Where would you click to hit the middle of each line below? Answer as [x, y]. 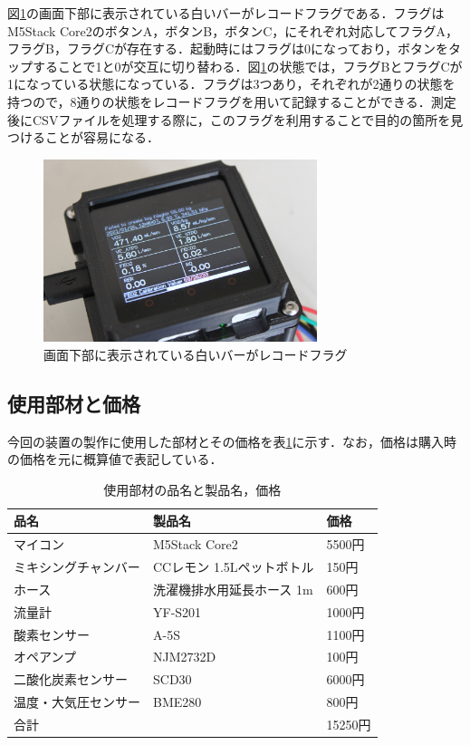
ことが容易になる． [102, 137]
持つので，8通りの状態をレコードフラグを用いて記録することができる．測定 [232, 101]
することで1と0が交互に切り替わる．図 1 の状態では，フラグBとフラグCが [247, 66]
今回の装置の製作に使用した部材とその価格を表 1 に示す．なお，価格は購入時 [232, 441]
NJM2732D [185, 657]
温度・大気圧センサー [77, 702]
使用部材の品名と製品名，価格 [192, 489]
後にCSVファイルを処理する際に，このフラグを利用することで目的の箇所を [229, 119]
